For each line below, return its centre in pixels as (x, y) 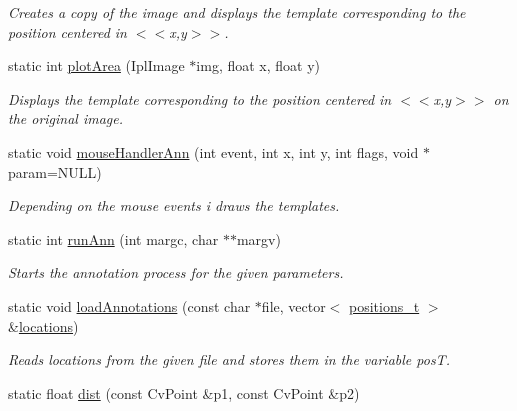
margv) (258, 238)
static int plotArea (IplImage (96, 65)
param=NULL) (55, 171)
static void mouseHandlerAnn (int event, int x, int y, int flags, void (213, 151)
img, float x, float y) (258, 65)
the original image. (66, 118)
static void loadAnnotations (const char (129, 305)
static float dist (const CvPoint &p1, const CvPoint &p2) (184, 392)
